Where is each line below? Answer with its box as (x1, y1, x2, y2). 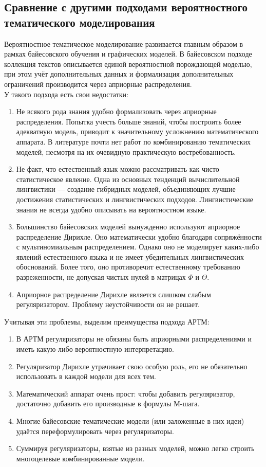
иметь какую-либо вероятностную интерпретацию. (16, 344, 174, 354)
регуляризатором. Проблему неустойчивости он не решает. (16, 299, 200, 310)
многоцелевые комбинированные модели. (16, 453, 145, 463)
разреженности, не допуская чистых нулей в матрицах (16, 272, 186, 282)
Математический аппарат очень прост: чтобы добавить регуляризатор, (16, 388, 235, 399)
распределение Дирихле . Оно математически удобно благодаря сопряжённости (16, 231, 262, 242)
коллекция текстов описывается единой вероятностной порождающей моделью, (4, 58, 252, 69)
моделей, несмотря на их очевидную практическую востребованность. (16, 146, 236, 157)
